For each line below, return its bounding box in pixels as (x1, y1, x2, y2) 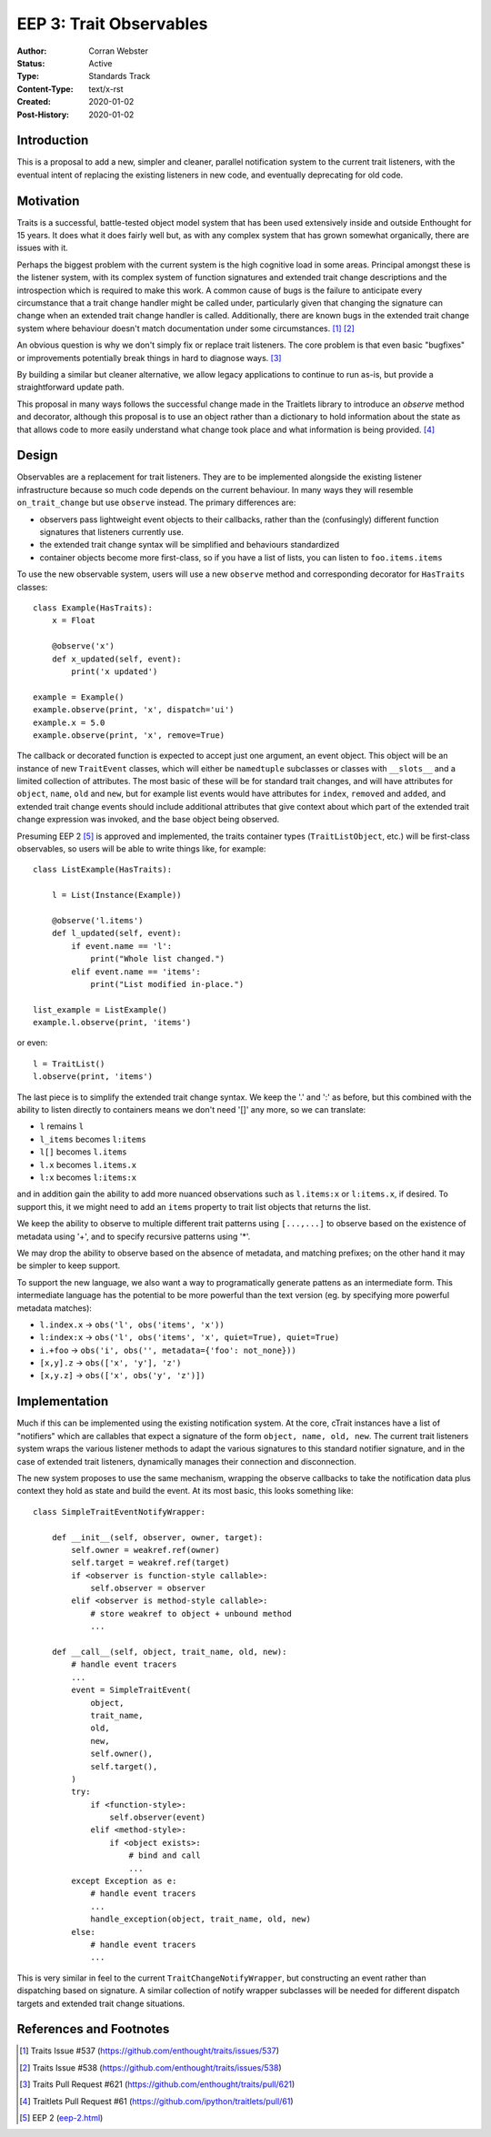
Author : (16, 45, 47, 56)
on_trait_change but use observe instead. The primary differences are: (16, 497, 296, 509)
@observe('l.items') (51, 915, 144, 925)
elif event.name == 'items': (71, 966, 202, 977)
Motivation (16, 193, 80, 208)
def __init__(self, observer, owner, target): (51, 1532, 264, 1542)
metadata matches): (16, 1302, 93, 1314)
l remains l (39, 1121, 85, 1132)
